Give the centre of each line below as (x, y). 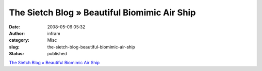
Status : (16, 54)
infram (54, 33)
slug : (14, 47)
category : (19, 40)
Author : (17, 33)
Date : (15, 27)
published (57, 54)
